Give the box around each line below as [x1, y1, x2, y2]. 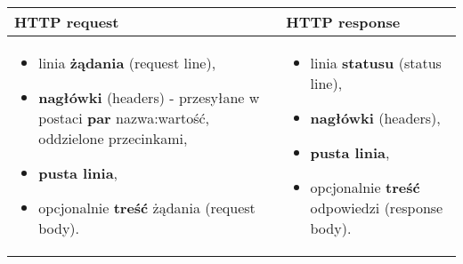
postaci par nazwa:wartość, [38, 108, 210, 128]
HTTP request [14, 12, 119, 32]
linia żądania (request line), [38, 52, 216, 73]
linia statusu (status [310, 52, 442, 73]
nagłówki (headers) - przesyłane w [38, 87, 260, 108]
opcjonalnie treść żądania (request [38, 197, 256, 218]
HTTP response [286, 12, 401, 32]
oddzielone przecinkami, [38, 128, 188, 148]
